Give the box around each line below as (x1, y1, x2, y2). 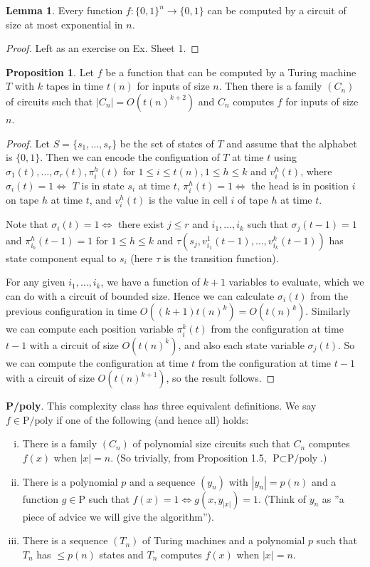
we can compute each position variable (6, 321, 174, 336)
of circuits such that (6, 93, 93, 108)
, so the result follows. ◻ (166, 370, 275, 385)
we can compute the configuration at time (6, 355, 189, 370)
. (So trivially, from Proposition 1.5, (110, 449, 267, 464)
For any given (6, 274, 65, 289)
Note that (6, 217, 48, 232)
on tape (6, 192, 39, 207)
